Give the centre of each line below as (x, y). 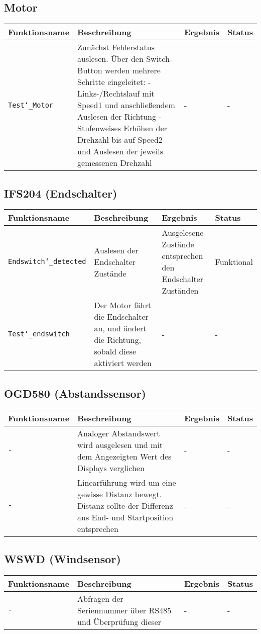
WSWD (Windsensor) (62, 559)
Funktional (234, 261)
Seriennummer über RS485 (124, 610)
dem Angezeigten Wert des (124, 456)
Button (90, 70)
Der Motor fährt (123, 305)
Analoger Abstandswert (119, 433)
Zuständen (180, 291)
